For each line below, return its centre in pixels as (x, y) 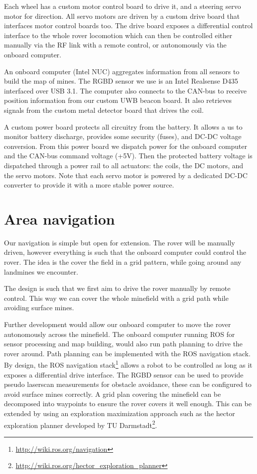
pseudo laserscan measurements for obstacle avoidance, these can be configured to (128, 384)
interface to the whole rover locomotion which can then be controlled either (118, 35)
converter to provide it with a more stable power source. (89, 185)
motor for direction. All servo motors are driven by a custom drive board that (122, 16)
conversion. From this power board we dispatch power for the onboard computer (126, 146)
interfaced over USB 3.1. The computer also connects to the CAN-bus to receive (125, 90)
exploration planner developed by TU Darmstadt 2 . (81, 424)
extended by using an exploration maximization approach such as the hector (120, 413)
